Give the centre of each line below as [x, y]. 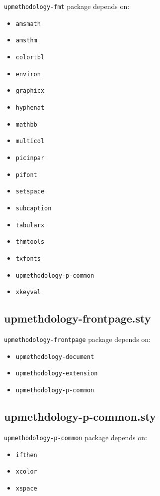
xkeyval [28, 292]
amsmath [28, 24]
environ [28, 74]
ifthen [26, 455]
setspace [30, 192]
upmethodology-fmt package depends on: [67, 6]
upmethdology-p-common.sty [80, 416]
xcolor [26, 472]
